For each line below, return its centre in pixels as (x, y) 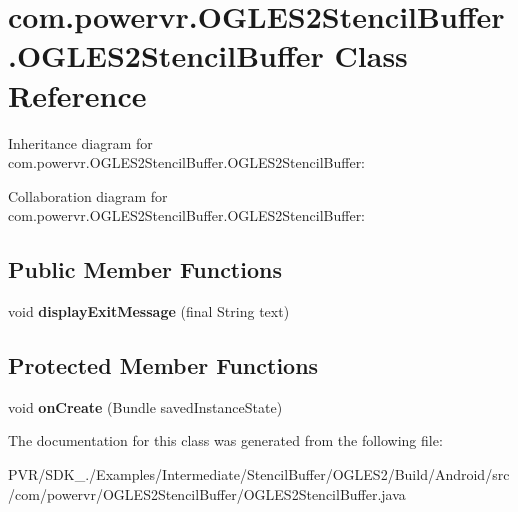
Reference (77, 94)
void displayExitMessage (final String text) (149, 311)
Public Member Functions (145, 269)
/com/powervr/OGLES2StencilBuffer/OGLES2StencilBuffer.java (207, 493)
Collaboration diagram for (88, 195)
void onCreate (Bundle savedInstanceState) (145, 406)
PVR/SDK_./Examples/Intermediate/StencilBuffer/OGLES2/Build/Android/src (259, 474)
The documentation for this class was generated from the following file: (225, 440)
